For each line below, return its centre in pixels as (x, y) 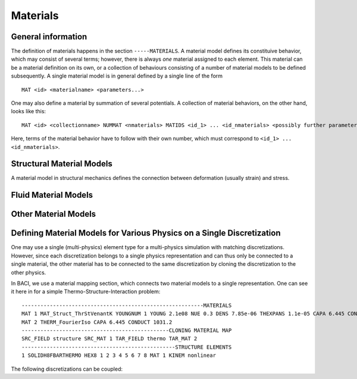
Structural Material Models (62, 164)
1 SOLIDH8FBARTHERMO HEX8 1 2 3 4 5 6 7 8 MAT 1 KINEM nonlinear (119, 355)
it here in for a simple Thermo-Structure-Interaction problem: (86, 291)
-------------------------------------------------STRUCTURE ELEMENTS (127, 347)
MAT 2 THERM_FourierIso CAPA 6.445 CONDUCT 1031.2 (97, 322)
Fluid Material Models (52, 195)
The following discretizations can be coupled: (67, 369)
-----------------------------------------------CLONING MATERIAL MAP (127, 330)
